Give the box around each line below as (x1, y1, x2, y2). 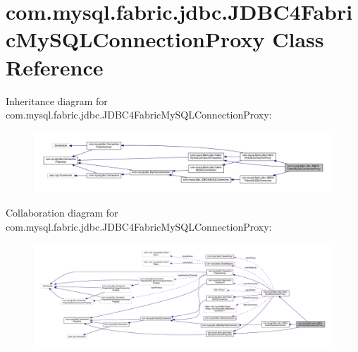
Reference (6, 52, 104, 81)
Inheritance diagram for (6, 93, 108, 108)
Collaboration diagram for (6, 205, 118, 220)
